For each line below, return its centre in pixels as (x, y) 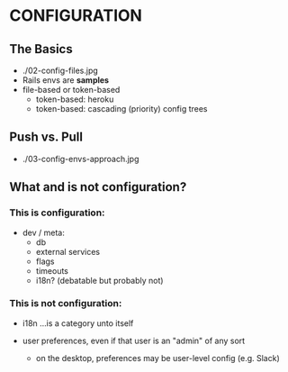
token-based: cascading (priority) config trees (122, 109)
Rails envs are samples (66, 80)
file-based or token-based (71, 90)
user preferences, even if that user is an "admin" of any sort (134, 340)
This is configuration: (57, 213)
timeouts (52, 270)
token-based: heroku (75, 99)
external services (68, 251)
